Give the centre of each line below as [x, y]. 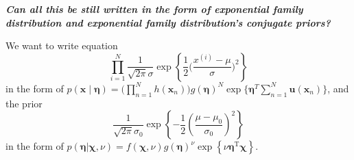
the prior [24, 103]
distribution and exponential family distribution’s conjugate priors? [168, 22]
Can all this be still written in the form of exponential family [154, 9]
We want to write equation [62, 45]
